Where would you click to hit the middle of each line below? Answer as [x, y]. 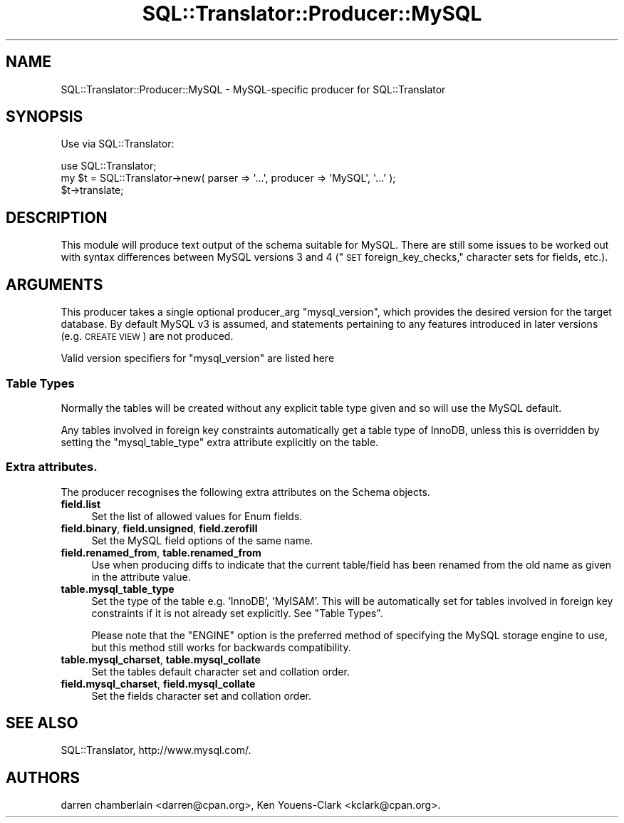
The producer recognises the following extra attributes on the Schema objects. [245, 492]
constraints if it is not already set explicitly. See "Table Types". [237, 613]
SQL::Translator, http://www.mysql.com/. [156, 750]
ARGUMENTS [54, 284]
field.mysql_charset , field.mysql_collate [158, 683]
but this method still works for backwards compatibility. [221, 647]
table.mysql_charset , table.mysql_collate [161, 659]
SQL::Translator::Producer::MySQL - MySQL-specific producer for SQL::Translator [253, 89]
